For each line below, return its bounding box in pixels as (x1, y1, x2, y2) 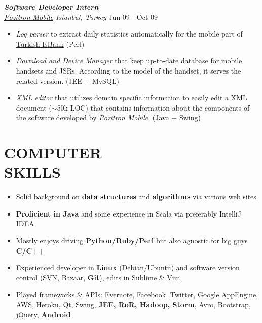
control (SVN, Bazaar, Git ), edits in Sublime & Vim (16, 272, 180, 282)
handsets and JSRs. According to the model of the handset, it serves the (16, 65, 241, 76)
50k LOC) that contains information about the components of (57, 102, 250, 113)
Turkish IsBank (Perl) (16, 38, 85, 49)
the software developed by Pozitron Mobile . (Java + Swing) (16, 112, 201, 123)
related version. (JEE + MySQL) (16, 75, 119, 86)
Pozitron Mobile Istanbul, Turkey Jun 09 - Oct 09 (4, 11, 158, 22)
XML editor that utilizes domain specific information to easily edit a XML (16, 92, 247, 103)
